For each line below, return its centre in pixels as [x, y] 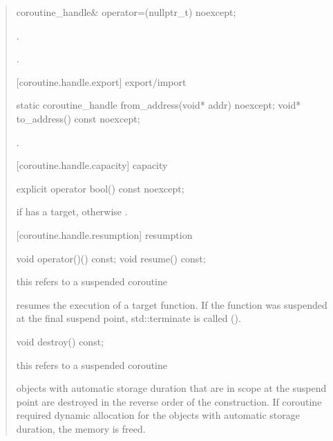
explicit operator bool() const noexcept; [100, 188]
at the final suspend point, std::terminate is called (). [129, 318]
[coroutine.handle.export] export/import [101, 81]
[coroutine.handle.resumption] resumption [104, 234]
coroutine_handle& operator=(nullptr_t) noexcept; [126, 12]
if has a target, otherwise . [72, 211]
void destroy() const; [60, 341]
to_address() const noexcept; [78, 118]
